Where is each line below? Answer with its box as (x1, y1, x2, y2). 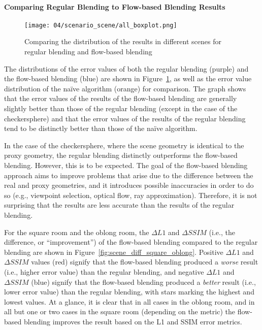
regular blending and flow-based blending (24, 46, 152, 57)
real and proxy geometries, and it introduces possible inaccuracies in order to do (4, 180, 254, 190)
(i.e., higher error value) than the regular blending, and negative (4, 266, 204, 277)
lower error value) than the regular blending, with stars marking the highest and (4, 286, 254, 297)
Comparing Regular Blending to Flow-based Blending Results (4, 1, 225, 12)
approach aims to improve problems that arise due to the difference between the (4, 170, 253, 180)
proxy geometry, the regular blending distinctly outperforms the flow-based (4, 150, 238, 160)
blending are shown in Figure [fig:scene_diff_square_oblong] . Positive (4, 246, 223, 257)
